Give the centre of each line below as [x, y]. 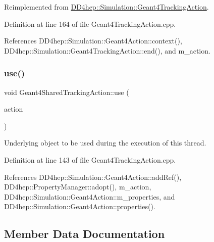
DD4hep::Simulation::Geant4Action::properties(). [80, 206]
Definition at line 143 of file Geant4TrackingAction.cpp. [90, 159]
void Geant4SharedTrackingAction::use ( [67, 92]
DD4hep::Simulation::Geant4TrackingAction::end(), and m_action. [107, 50]
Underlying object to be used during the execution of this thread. [105, 143]
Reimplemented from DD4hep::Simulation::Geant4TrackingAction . [106, 7]
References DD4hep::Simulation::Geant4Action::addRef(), [93, 177]
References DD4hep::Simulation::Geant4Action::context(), [93, 41]
